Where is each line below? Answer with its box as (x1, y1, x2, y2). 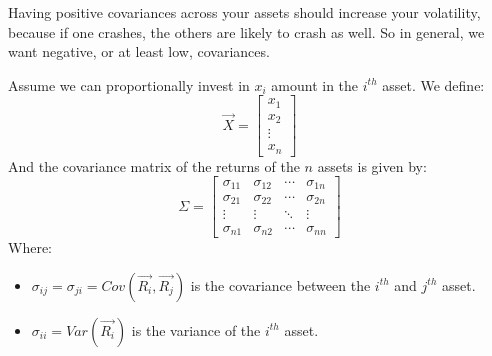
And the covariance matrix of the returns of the (8, 155, 300, 176)
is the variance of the (131, 319, 261, 340)
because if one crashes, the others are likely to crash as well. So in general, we (8, 21, 485, 42)
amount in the (271, 74, 359, 95)
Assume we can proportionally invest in (8, 74, 250, 95)
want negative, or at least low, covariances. (8, 41, 270, 62)
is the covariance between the (190, 274, 371, 295)
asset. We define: (382, 74, 485, 95)
